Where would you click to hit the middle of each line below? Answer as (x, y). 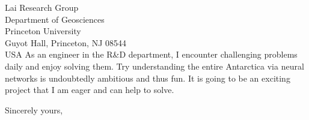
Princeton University (43, 31)
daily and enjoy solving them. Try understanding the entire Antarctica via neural (154, 66)
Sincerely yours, (34, 109)
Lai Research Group (42, 7)
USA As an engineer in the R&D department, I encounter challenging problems (151, 54)
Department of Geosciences (55, 19)
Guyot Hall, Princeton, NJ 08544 (66, 42)
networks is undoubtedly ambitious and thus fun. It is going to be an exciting (148, 78)
